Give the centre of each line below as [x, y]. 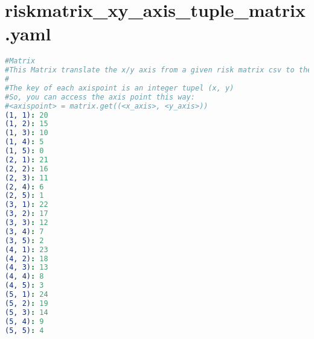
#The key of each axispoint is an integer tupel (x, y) [120, 88]
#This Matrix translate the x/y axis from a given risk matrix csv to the [159, 70]
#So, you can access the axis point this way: [100, 97]
